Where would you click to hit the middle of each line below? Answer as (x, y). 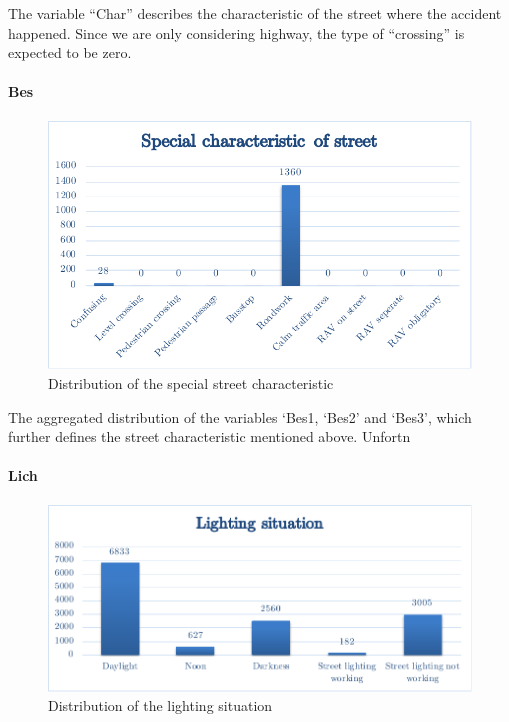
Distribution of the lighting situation (160, 705)
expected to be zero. (70, 52)
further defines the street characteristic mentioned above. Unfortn (209, 436)
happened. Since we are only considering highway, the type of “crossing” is (236, 32)
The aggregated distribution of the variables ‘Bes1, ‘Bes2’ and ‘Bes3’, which (240, 416)
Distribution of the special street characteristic (191, 383)
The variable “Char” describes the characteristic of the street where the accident (255, 13)
